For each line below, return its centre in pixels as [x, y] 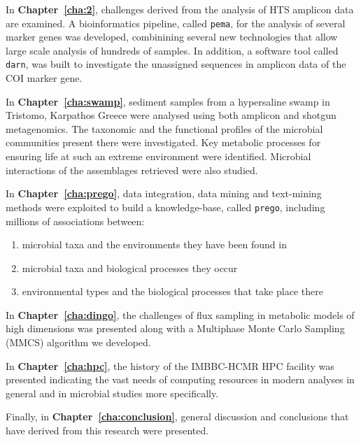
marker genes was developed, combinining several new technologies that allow [172, 37]
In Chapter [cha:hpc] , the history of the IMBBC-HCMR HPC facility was [170, 365]
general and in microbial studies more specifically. [112, 393]
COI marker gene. [44, 78]
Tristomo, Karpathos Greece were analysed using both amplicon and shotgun [171, 115]
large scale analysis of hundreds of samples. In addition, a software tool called [172, 50]
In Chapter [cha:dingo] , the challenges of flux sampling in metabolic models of [180, 314]
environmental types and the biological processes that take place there [172, 291]
